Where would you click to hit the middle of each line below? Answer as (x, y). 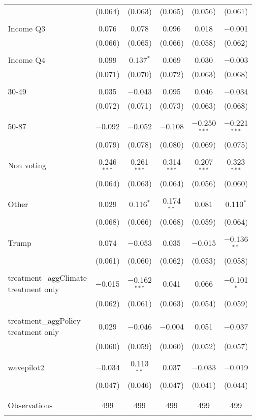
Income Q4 (27, 60)
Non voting (27, 165)
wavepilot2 (26, 367)
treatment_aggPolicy (44, 321)
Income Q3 (27, 28)
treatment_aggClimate (48, 278)
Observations (30, 405)
